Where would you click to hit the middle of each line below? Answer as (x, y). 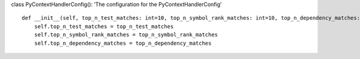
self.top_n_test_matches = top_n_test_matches (104, 26)
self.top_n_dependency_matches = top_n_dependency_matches (123, 43)
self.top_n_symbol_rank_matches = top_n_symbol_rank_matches (126, 35)
